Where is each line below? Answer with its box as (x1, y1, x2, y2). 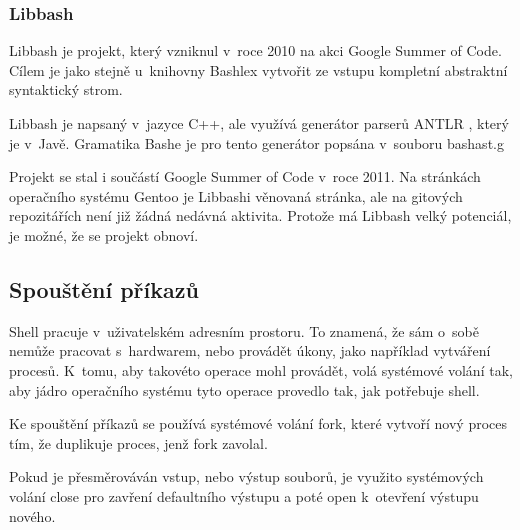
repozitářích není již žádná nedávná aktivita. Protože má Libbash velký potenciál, (9, 205, 512, 226)
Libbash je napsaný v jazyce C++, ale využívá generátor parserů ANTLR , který (9, 113, 509, 133)
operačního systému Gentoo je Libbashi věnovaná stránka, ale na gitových (9, 185, 463, 206)
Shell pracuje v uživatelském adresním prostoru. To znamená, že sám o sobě (9, 320, 479, 341)
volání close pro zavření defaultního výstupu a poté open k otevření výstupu (9, 485, 479, 506)
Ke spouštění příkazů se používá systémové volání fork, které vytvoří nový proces (9, 413, 508, 434)
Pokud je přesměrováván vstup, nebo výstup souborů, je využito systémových (9, 466, 484, 487)
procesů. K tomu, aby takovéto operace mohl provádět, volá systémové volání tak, (9, 359, 513, 380)
